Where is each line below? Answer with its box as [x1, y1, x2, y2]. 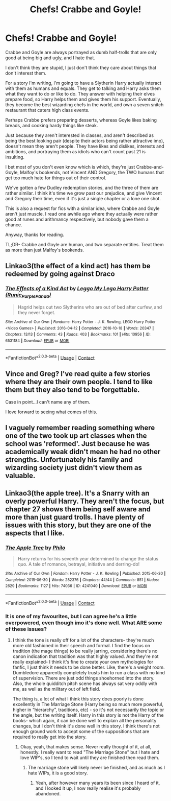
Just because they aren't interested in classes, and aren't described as [5, 132, 154, 138]
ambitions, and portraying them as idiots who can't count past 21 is [5, 148, 146, 154]
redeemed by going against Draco [5, 270, 116, 278]
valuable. [5, 472, 36, 480]
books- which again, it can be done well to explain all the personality [12, 717, 157, 723]
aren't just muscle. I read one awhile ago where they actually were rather [5, 210, 158, 217]
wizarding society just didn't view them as [5, 463, 142, 472]
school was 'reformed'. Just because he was [5, 439, 150, 448]
